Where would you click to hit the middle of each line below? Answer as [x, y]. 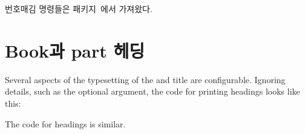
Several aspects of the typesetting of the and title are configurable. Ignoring [145, 79]
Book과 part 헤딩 [75, 50]
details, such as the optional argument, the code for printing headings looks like [152, 91]
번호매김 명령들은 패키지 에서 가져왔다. [79, 8]
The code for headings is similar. [65, 123]
